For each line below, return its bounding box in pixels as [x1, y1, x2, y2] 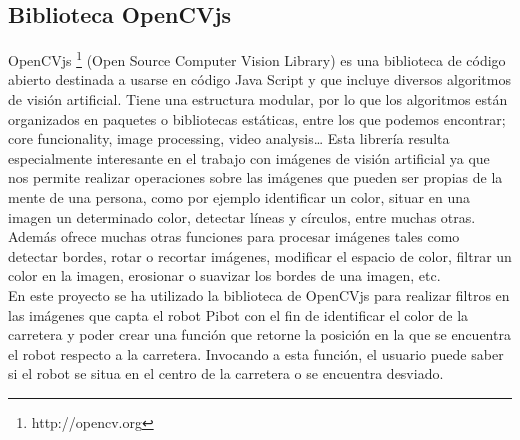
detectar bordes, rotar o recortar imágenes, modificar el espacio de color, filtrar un [8, 245, 512, 266]
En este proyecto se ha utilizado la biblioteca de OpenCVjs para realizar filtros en [8, 284, 510, 305]
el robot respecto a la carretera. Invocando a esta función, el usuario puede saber [8, 343, 504, 364]
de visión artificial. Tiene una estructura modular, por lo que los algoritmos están [8, 89, 508, 110]
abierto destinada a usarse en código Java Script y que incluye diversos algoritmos [8, 69, 511, 90]
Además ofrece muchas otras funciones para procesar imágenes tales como [8, 226, 460, 247]
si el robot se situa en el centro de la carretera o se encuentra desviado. [8, 363, 444, 384]
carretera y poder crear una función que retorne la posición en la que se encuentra [8, 324, 511, 345]
